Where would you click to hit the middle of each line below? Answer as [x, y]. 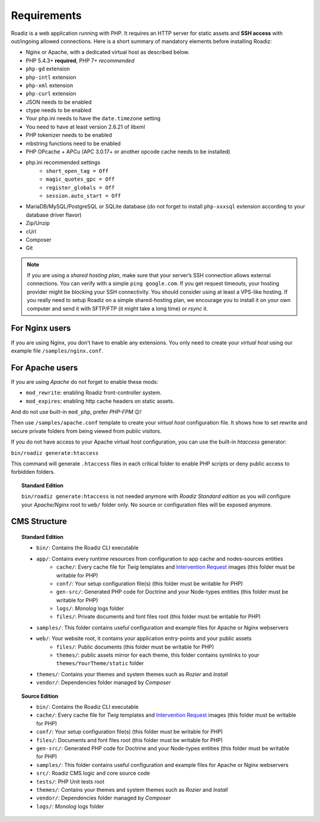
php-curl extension [51, 94]
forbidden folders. [33, 472]
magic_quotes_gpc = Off [80, 179]
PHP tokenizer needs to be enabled [69, 135]
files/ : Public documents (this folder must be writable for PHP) [135, 647]
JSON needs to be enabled [59, 102]
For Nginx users [41, 328]
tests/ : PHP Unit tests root [71, 781]
